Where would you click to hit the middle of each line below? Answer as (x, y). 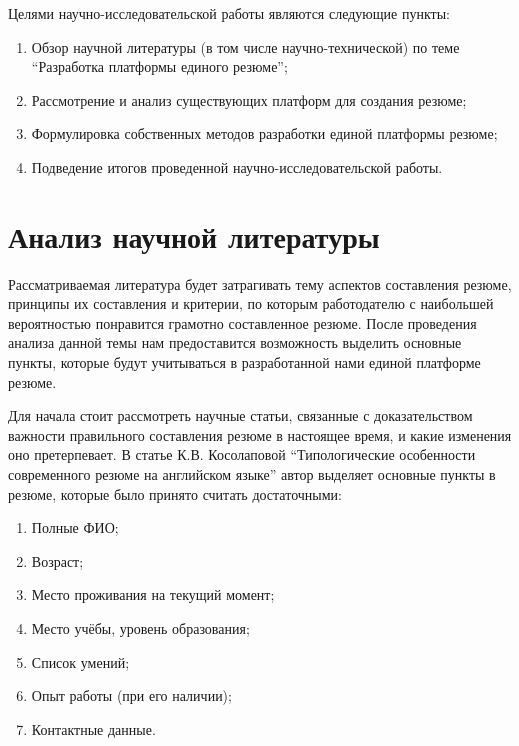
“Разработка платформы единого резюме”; (159, 66)
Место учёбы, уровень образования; (140, 628)
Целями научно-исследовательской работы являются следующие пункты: (229, 13)
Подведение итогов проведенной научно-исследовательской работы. (237, 166)
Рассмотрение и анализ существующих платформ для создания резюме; (249, 99)
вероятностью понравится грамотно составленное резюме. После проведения (242, 322)
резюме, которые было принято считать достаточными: (175, 493)
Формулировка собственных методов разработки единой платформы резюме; (264, 133)
